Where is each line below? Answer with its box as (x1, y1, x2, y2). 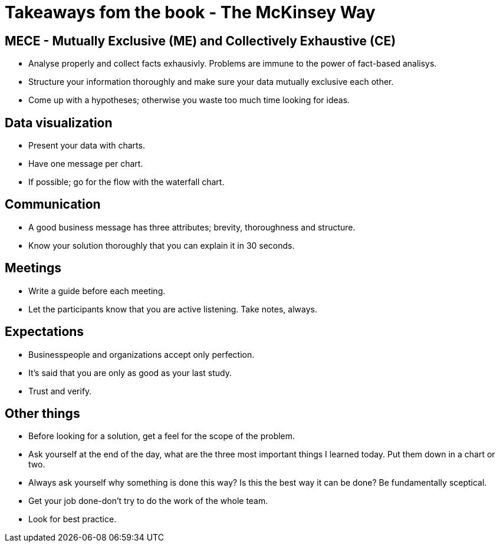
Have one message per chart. (28, 159, 143, 169)
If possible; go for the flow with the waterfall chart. (28, 177, 225, 187)
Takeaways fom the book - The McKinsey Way (5, 2, 376, 22)
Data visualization (5, 115, 113, 130)
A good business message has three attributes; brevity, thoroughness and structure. (28, 222, 356, 232)
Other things (5, 406, 80, 421)
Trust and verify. (28, 385, 92, 396)
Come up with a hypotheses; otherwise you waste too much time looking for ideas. (28, 95, 350, 106)
